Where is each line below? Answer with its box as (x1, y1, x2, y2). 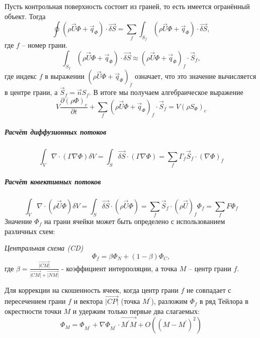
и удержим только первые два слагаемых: (72, 306, 200, 316)
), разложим (151, 296, 188, 306)
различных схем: (5, 226, 55, 236)
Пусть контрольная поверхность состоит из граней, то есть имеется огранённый (5, 1, 250, 11)
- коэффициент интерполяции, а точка (61, 263, 178, 273)
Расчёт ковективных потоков (5, 176, 101, 186)
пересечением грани (5, 296, 66, 306)
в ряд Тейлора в (200, 296, 248, 306)
